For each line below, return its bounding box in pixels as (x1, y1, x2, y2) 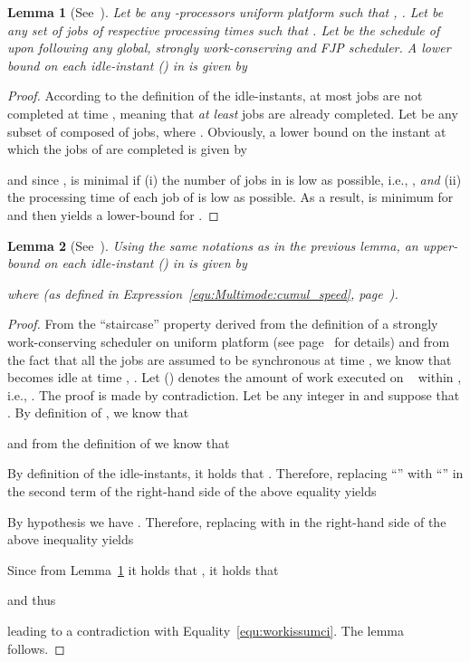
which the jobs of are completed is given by (7, 139, 248, 158)
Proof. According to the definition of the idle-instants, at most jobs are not (7, 86, 423, 105)
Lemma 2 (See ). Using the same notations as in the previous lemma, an (7, 235, 418, 254)
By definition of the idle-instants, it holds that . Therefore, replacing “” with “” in (7, 464, 464, 483)
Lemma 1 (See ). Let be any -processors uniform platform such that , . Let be (7, 3, 444, 21)
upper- (422, 235, 458, 254)
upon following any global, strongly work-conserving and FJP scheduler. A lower (7, 38, 451, 57)
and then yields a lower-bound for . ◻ (7, 205, 219, 224)
